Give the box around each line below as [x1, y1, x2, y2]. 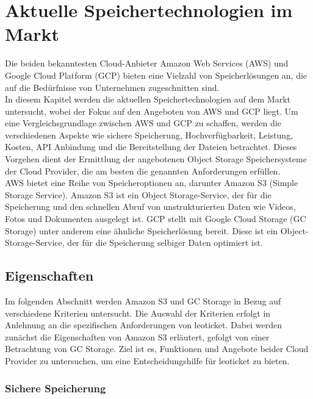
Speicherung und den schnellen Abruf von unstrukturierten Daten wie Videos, [5, 200, 296, 213]
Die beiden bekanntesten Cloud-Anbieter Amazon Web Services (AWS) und [5, 57, 289, 70]
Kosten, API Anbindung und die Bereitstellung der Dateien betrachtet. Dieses [5, 140, 297, 153]
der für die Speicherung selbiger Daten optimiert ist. [67, 236, 263, 249]
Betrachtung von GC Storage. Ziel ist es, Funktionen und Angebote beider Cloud [5, 342, 309, 355]
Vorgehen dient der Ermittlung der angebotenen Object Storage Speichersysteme [5, 153, 307, 165]
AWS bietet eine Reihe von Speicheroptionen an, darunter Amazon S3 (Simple [5, 176, 298, 189]
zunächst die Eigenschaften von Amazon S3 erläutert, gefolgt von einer [5, 330, 270, 343]
